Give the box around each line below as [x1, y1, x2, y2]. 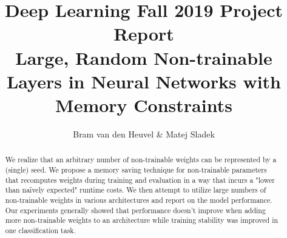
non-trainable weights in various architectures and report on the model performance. [5, 194, 272, 205]
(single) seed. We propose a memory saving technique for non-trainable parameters [5, 164, 267, 174]
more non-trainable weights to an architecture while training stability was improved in [5, 215, 279, 225]
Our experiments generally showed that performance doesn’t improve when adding [5, 205, 266, 215]
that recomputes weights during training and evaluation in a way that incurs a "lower [5, 174, 275, 185]
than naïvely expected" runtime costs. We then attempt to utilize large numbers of [5, 185, 266, 195]
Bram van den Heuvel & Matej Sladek [73, 127, 215, 140]
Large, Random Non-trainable [15, 45, 272, 70]
